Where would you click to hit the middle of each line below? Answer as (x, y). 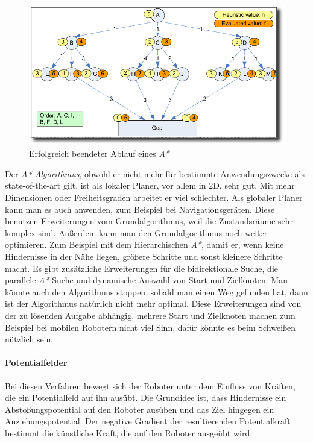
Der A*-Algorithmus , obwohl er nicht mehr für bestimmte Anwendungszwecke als (155, 173)
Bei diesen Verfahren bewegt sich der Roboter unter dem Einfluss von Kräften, (150, 385)
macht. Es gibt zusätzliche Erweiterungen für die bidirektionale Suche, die (141, 268)
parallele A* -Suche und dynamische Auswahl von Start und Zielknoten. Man (146, 280)
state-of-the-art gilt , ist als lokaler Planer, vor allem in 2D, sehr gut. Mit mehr (150, 185)
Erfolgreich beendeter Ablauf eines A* (100, 153)
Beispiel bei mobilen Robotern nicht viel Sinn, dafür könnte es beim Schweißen (150, 327)
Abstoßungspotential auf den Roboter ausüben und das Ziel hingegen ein (140, 409)
